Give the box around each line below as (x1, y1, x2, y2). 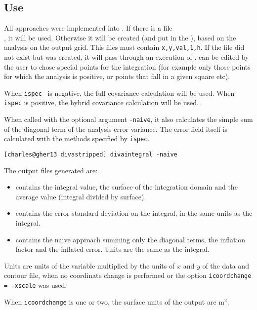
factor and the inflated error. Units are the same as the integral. (15, 244, 210, 254)
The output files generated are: (4, 165, 98, 175)
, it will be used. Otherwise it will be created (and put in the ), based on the (4, 32, 236, 42)
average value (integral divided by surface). (15, 191, 146, 201)
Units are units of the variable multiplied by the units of (4, 260, 175, 271)
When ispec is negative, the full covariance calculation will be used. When (4, 87, 235, 98)
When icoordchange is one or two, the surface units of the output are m (4, 296, 224, 307)
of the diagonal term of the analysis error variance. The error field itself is (4, 123, 228, 134)
